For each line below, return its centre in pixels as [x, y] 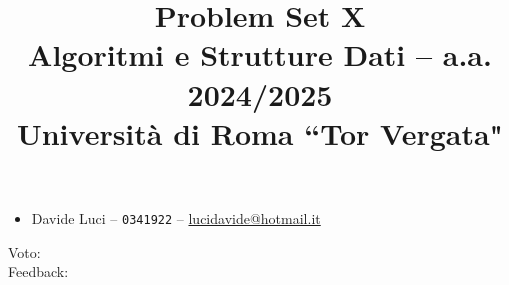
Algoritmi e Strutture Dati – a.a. [260, 54]
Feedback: [38, 271]
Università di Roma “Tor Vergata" [260, 132]
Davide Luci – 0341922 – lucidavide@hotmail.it [176, 217]
